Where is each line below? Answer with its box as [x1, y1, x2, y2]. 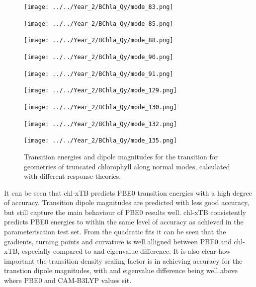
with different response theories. [24, 171, 121, 181]
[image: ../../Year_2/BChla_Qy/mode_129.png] [24, 87, 177, 94]
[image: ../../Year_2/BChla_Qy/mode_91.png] [24, 70, 173, 77]
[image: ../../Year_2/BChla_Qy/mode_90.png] [24, 53, 173, 61]
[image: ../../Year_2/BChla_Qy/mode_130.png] [24, 103, 177, 111]
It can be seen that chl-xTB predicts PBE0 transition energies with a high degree [4, 187, 252, 198]
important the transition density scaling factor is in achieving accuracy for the [4, 255, 243, 266]
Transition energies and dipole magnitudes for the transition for [24, 151, 218, 161]
